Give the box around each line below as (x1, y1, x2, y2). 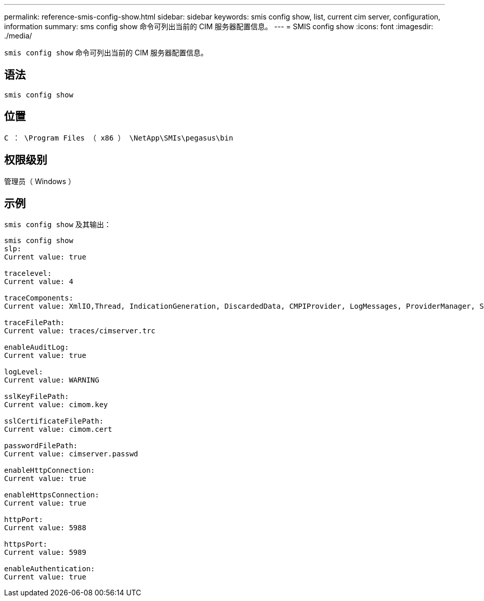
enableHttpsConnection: (4, 491, 99, 499)
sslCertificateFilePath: (4, 417, 104, 426)
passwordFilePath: (4, 442, 78, 450)
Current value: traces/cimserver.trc (4, 327, 156, 335)
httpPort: (4, 515, 43, 524)
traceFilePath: (4, 318, 65, 327)
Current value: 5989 (4, 548, 87, 557)
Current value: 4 (4, 277, 73, 286)
